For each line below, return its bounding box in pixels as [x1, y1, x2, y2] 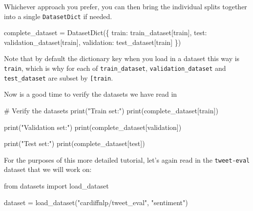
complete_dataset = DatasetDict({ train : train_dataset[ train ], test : [4, 27, 207, 38]
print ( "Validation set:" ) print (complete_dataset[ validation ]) [4, 122, 182, 132]
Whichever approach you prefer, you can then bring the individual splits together [4, 1, 247, 11]
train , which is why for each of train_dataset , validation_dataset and [4, 63, 226, 73]
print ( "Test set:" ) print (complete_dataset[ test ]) [4, 138, 145, 148]
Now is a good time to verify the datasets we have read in [4, 89, 177, 99]
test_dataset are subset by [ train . [4, 72, 113, 83]
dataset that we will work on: [4, 164, 92, 174]
